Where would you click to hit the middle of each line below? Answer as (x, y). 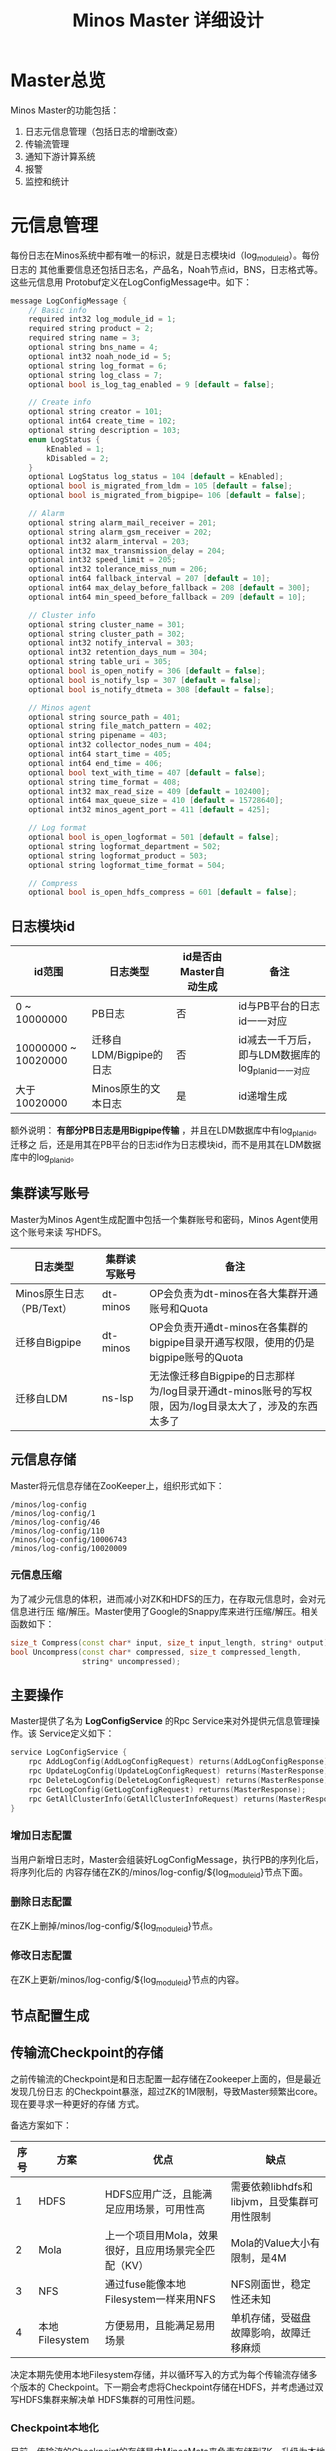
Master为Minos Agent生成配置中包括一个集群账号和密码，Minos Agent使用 (164, 1219)
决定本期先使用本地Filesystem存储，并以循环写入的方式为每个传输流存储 (159, 2374)
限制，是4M (258, 2258)
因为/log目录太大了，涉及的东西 (243, 1406)
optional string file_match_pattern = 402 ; (120, 726)
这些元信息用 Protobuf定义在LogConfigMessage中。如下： (131, 282)
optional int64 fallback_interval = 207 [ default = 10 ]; (149, 579)
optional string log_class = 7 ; (95, 375)
